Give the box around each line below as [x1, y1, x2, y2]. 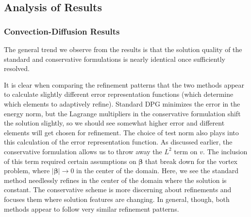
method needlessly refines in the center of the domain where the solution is [4, 175, 227, 185]
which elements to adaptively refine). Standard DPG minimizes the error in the [4, 98, 240, 108]
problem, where [4, 165, 50, 176]
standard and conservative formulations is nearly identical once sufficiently [4, 54, 225, 64]
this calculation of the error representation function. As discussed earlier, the [4, 137, 233, 147]
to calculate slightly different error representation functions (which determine [4, 89, 234, 99]
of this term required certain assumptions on [4, 156, 136, 166]
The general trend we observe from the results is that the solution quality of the [4, 44, 242, 54]
